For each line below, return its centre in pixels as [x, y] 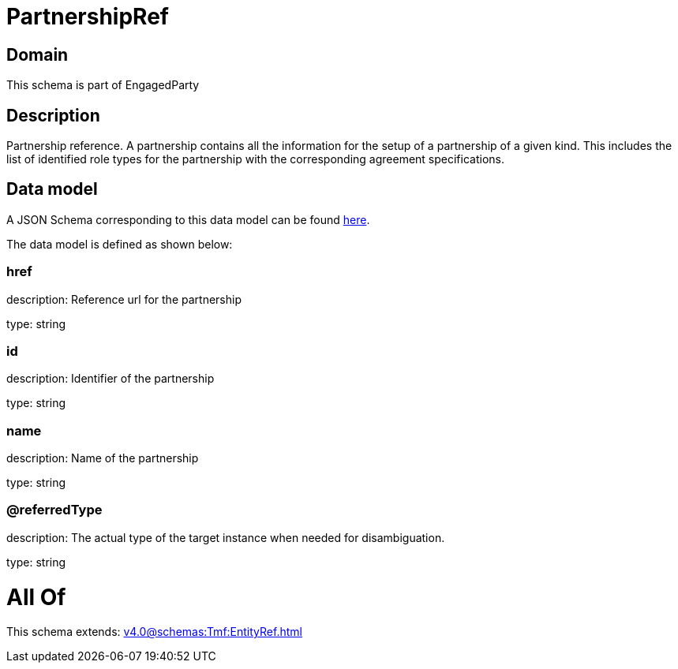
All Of [36, 597]
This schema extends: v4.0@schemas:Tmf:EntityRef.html [154, 632]
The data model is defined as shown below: [120, 244]
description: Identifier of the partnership [111, 379]
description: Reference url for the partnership [124, 299]
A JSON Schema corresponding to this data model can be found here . [188, 219]
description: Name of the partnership [103, 458]
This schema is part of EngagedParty [103, 85]
